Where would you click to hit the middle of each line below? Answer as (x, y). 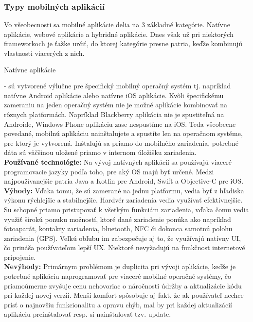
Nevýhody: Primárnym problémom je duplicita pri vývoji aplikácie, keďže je (120, 266)
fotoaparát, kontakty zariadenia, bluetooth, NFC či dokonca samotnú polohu (118, 229)
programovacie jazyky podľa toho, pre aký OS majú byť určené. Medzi (109, 171)
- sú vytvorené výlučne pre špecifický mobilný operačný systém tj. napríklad (117, 86)
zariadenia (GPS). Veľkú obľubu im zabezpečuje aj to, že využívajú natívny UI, (122, 238)
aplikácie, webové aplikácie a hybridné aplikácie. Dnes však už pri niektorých (119, 34)
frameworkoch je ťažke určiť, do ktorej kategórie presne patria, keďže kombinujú (123, 43)
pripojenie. (20, 257)
